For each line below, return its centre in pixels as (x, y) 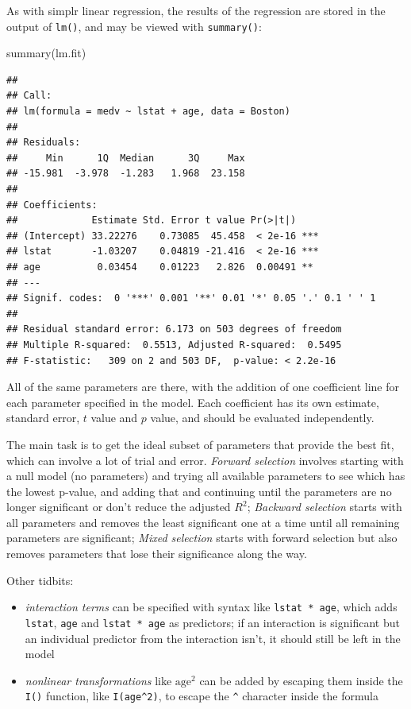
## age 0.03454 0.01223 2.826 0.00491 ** (160, 267)
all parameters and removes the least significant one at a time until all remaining (203, 522)
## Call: (29, 96)
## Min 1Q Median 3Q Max (126, 158)
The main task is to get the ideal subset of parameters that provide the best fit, (200, 444)
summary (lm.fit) (46, 53)
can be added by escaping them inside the (301, 680)
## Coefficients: (52, 205)
